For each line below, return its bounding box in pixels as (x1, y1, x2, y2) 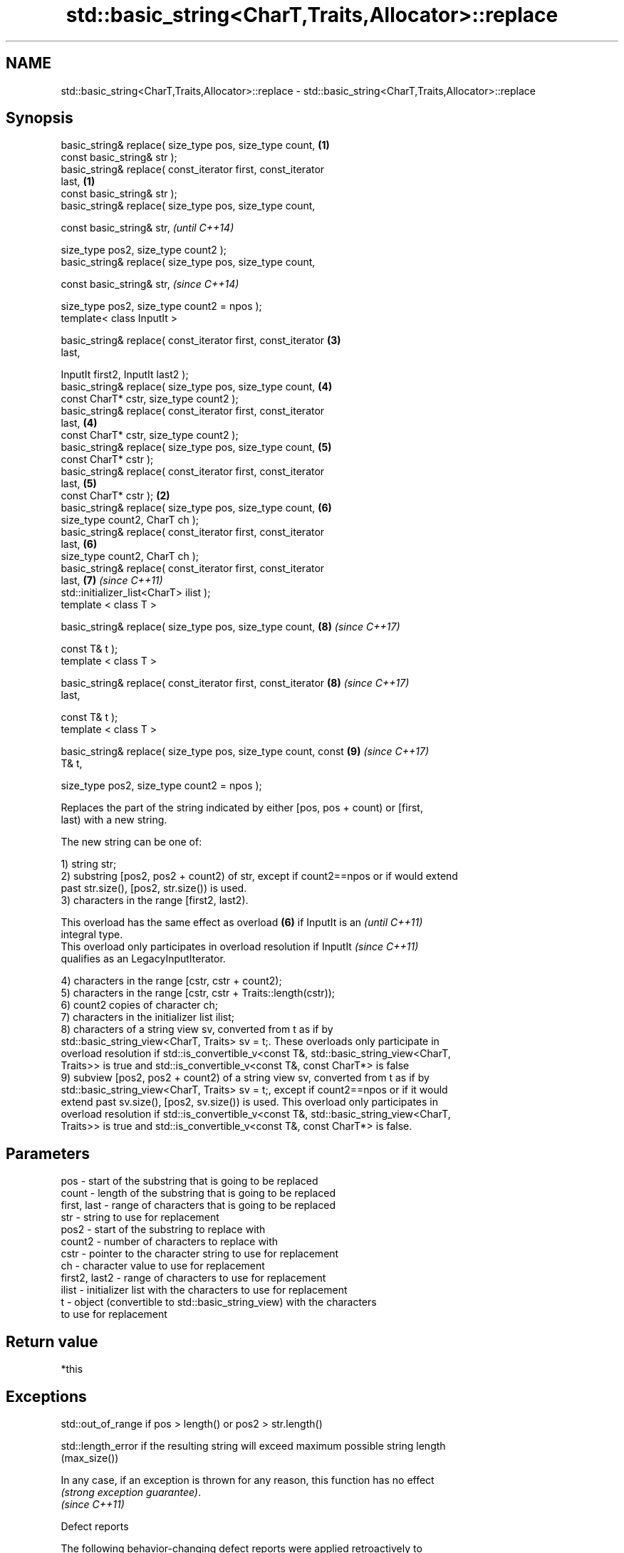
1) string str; (61, 858, 117, 871)
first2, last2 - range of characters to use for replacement (61, 1272, 326, 1284)
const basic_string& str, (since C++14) (61, 278, 239, 291)
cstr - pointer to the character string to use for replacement (61, 1247, 339, 1260)
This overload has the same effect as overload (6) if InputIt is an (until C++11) (61, 916, 423, 929)
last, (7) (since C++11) (61, 574, 163, 587)
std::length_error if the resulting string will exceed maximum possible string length (61, 1439, 446, 1452)
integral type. (61, 928, 123, 941)
